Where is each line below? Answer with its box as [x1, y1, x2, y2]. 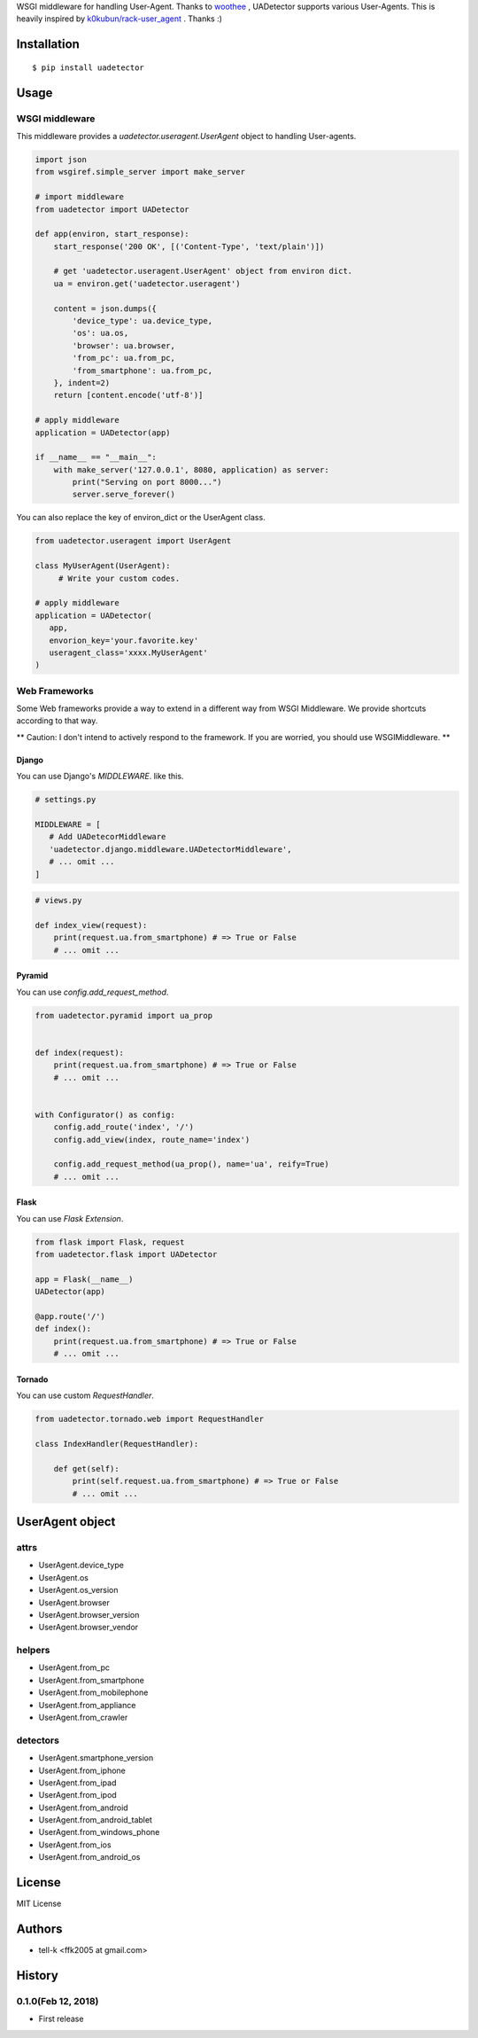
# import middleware [35, 191, 124, 202]
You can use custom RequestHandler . [16, 1390, 155, 1401]
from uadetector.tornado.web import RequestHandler [35, 1414, 265, 1425]
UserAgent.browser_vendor [38, 1622, 139, 1633]
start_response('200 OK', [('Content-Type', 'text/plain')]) [53, 241, 325, 252]
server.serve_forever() [72, 489, 176, 500]
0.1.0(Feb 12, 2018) [16, 1995, 99, 2007]
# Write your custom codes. [58, 573, 181, 583]
